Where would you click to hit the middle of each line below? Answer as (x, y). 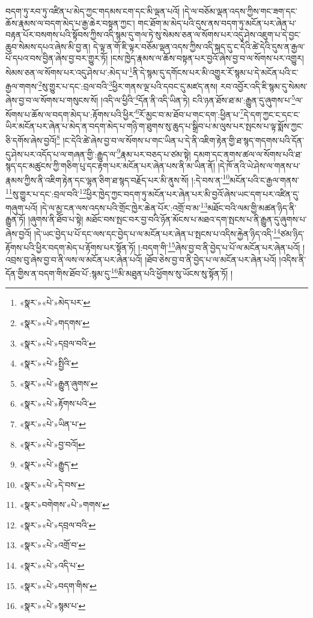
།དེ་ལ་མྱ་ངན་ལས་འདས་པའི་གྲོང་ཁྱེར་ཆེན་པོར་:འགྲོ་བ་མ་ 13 (124, 207)
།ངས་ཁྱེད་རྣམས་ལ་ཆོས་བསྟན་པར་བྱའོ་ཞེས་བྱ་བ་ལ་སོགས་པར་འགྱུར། (207, 58)
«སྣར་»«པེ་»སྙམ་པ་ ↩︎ (53, 606)
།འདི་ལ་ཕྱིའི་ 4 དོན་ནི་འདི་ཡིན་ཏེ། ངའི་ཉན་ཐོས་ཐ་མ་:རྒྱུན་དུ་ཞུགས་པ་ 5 (198, 99)
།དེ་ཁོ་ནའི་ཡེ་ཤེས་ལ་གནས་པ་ (259, 166)
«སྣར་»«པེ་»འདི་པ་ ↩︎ (52, 565)
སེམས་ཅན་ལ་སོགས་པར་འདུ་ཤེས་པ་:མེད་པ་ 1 (69, 71)
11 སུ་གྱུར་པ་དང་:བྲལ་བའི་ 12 (46, 193)
